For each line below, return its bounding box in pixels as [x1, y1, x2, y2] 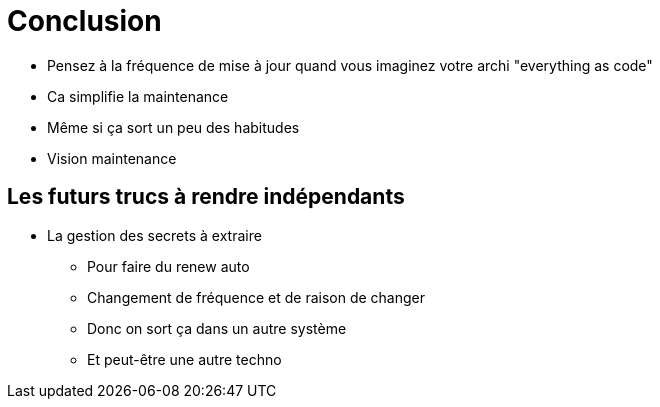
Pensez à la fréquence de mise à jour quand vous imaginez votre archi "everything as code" [47, 56, 653, 74]
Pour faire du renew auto [87, 257, 250, 275]
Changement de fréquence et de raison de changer [87, 288, 426, 306]
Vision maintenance [47, 149, 177, 167]
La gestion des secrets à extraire [47, 226, 262, 244]
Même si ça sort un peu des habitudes [47, 118, 300, 136]
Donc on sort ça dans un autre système [87, 319, 347, 337]
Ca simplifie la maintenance [47, 87, 229, 105]
